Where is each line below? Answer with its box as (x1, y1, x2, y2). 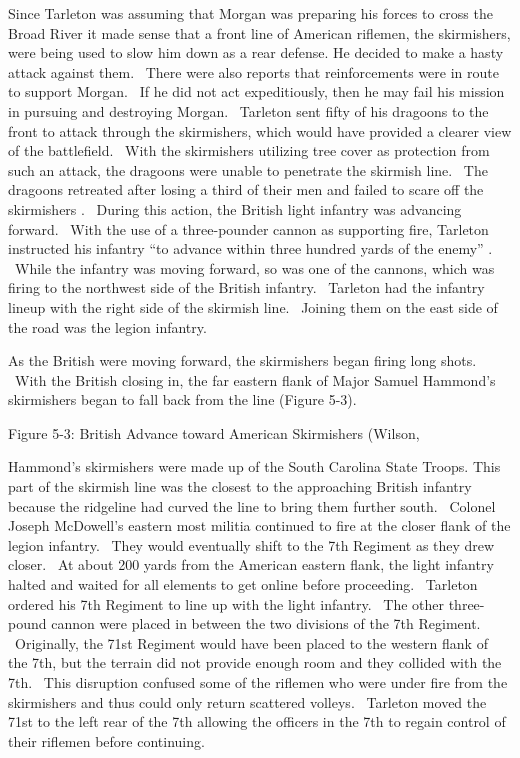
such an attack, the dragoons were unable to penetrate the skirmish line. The (8, 159, 488, 180)
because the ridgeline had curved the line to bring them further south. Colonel (8, 495, 496, 516)
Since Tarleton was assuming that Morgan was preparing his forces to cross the (8, 3, 493, 23)
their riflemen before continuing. (8, 730, 205, 751)
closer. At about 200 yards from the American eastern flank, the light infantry (8, 554, 494, 575)
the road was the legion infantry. (8, 316, 207, 337)
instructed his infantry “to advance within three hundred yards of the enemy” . (8, 238, 493, 259)
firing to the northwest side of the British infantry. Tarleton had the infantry (8, 277, 485, 298)
